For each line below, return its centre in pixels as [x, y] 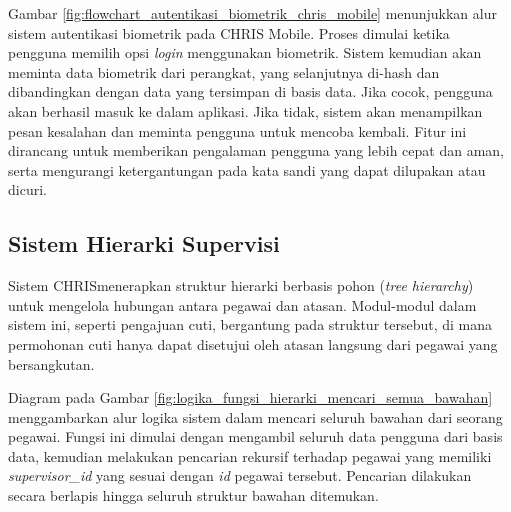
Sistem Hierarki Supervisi [144, 243]
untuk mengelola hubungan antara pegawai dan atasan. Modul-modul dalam [242, 304]
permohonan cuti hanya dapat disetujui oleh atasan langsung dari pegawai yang [253, 343]
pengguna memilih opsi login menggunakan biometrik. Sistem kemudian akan [245, 52]
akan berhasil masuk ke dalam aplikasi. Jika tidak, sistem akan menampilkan [245, 110]
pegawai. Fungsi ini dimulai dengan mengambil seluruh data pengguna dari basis [255, 436]
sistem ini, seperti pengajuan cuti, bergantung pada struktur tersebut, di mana [250, 324]
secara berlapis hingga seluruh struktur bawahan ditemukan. [193, 495]
